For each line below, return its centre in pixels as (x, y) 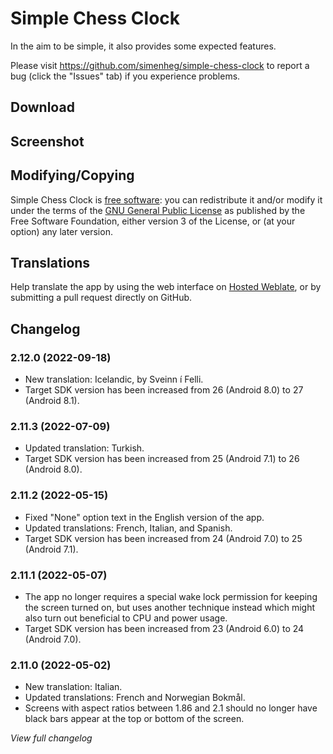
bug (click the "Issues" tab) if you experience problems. (125, 76)
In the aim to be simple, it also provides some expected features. (143, 46)
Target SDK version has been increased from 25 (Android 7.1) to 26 (162, 459)
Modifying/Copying (72, 175)
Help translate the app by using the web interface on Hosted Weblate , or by (166, 287)
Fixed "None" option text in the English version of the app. (144, 517)
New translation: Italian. (73, 687)
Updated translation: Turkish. (84, 448)
